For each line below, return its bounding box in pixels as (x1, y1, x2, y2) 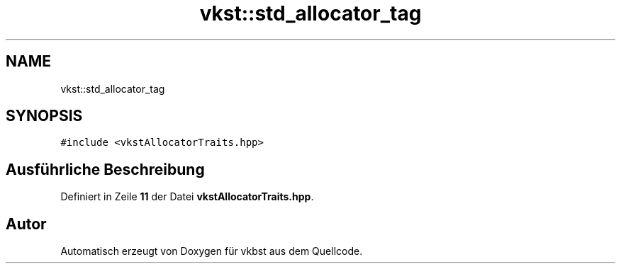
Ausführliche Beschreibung (6, 160, 205, 178)
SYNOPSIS (6, 107, 83, 125)
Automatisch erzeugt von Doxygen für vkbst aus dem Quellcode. (60, 245, 363, 258)
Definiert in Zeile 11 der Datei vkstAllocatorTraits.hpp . (60, 190, 314, 203)
